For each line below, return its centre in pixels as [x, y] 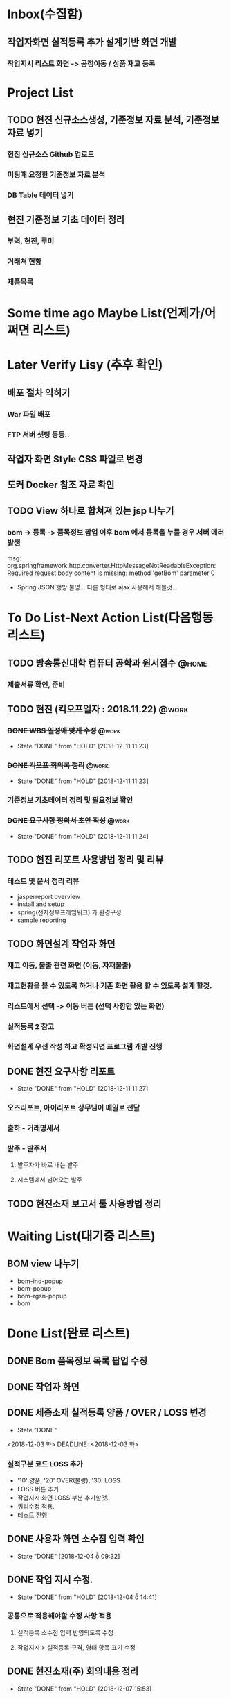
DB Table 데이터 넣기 [40, 195]
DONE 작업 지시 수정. [50, 1580]
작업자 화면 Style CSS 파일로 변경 [75, 459]
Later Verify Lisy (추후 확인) [85, 365]
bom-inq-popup [40, 1281]
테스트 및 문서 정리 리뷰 [43, 881]
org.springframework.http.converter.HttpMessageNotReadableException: [112, 566]
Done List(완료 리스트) [69, 1333]
